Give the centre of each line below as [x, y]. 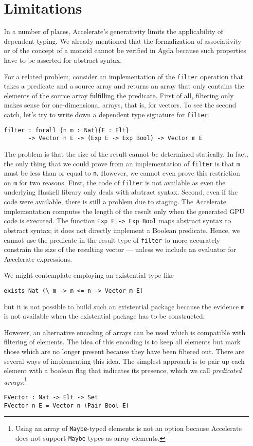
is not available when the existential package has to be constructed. [104, 316]
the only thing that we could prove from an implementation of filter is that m [122, 163]
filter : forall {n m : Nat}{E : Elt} [67, 130]
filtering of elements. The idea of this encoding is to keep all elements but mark [122, 342]
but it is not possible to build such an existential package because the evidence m [124, 306]
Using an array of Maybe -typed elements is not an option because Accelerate [128, 428]
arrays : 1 [16, 381]
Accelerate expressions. [38, 259]
